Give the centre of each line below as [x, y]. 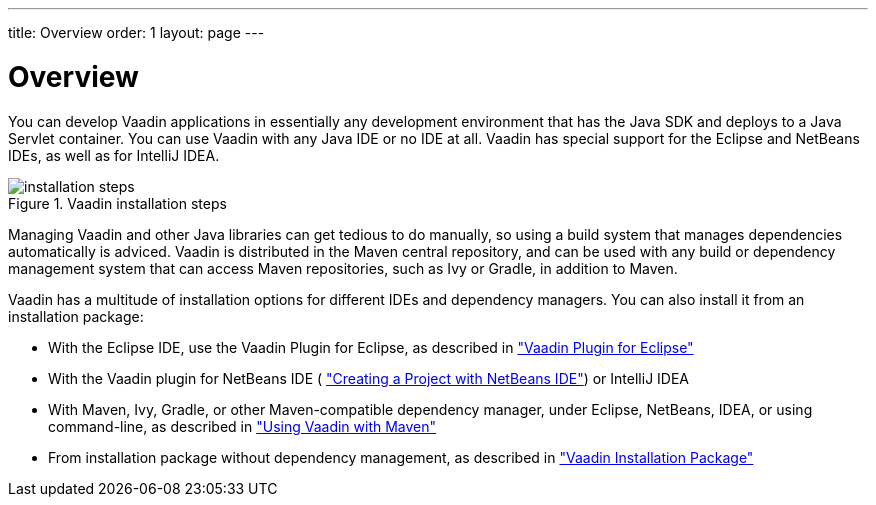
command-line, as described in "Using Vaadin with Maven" [242, 426]
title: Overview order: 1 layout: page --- [136, 32]
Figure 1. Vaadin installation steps [117, 203]
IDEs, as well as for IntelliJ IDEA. [114, 155]
